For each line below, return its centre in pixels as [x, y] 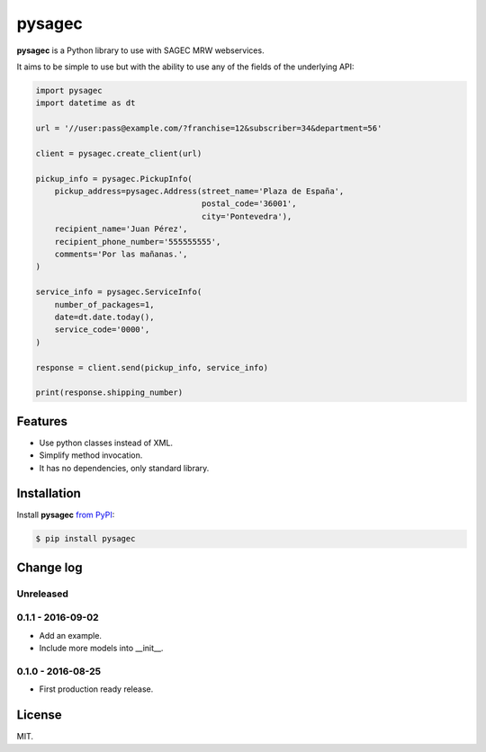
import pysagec [69, 90]
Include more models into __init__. [101, 649]
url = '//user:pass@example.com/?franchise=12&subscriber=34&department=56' [209, 129]
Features [42, 421]
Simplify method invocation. [91, 455]
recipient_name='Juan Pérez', [121, 229]
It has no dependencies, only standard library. [124, 468]
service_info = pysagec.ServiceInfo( [119, 292]
